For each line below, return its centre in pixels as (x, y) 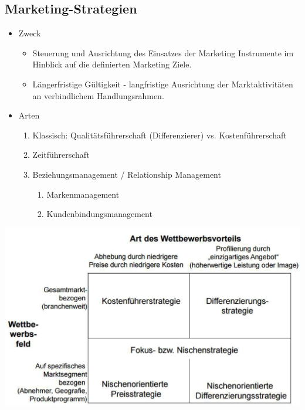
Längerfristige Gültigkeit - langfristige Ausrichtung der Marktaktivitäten (163, 84)
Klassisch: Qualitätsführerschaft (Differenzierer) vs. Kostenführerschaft (160, 135)
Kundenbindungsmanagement (99, 214)
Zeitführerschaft (61, 155)
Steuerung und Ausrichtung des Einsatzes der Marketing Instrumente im (163, 52)
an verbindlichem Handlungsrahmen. (98, 95)
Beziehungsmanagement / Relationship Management (127, 174)
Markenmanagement (83, 194)
